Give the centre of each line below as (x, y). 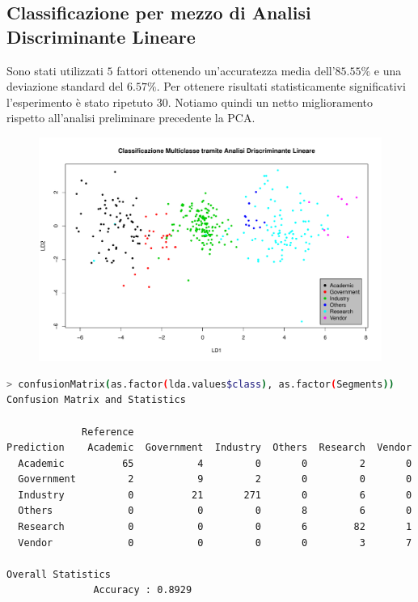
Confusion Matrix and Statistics (96, 400)
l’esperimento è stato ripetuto (80, 102)
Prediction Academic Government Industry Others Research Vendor (209, 448)
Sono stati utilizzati (55, 70)
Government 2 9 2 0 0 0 (215, 479)
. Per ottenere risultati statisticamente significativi (281, 86)
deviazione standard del (65, 86)
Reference (108, 432)
